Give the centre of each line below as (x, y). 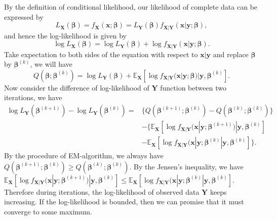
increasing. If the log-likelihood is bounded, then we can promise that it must (124, 202)
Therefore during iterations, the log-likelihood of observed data (102, 191)
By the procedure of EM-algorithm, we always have (84, 156)
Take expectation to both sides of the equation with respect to (101, 54)
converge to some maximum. (48, 211)
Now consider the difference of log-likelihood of (77, 87)
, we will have (51, 64)
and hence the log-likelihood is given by (65, 35)
